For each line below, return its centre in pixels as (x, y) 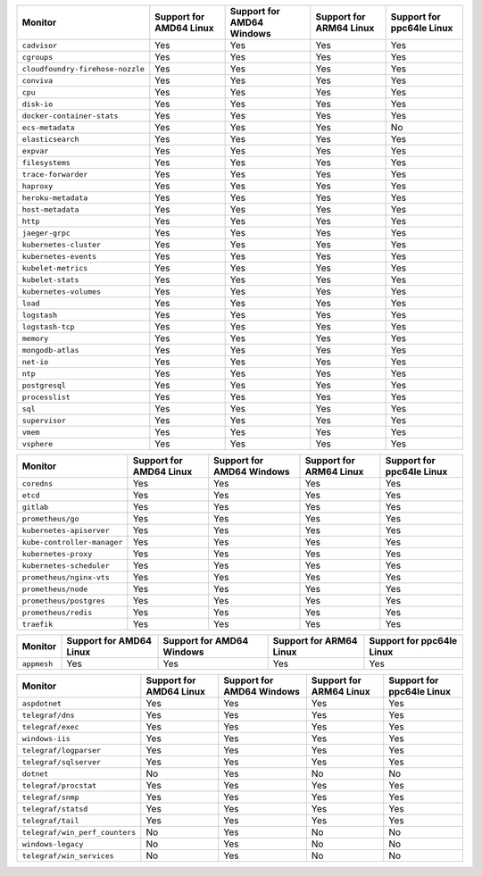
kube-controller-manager (72, 542)
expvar (35, 150)
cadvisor (40, 45)
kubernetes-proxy (57, 554)
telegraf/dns (48, 715)
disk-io (37, 104)
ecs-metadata (48, 127)
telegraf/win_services (68, 856)
